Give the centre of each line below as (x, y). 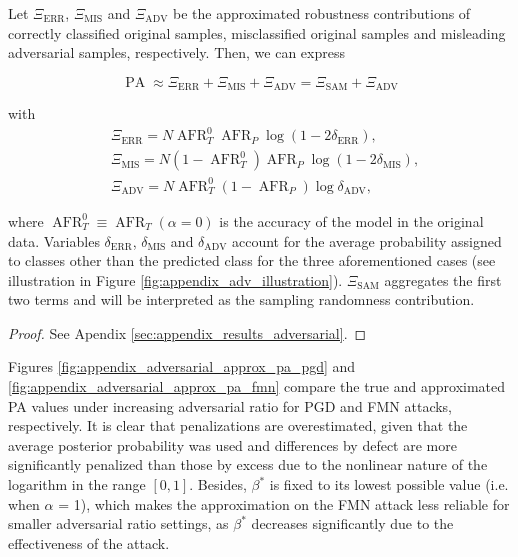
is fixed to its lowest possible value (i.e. (389, 484)
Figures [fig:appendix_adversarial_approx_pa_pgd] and (182, 366)
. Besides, (218, 484)
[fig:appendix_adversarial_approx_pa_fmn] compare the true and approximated (257, 386)
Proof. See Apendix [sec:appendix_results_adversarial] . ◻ (187, 332)
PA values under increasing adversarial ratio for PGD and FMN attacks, (230, 405)
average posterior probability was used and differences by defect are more (232, 444)
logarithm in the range (77, 484)
